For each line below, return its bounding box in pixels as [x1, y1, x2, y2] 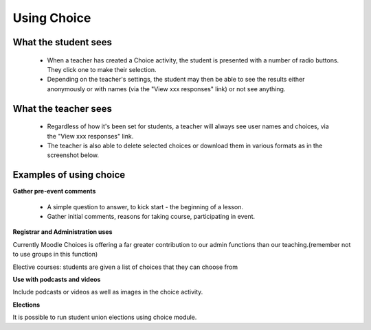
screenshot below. [47, 151, 100, 159]
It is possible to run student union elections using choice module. [12, 313, 197, 322]
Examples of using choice [12, 169, 126, 181]
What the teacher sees [12, 103, 113, 115]
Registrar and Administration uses [12, 228, 113, 236]
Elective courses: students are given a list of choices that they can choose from [12, 263, 238, 271]
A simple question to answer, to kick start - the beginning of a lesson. [47, 202, 244, 211]
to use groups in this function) [12, 250, 98, 259]
